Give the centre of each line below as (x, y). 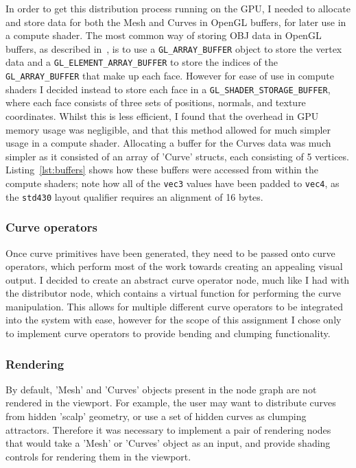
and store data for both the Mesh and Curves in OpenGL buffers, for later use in (176, 22)
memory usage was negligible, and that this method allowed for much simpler (168, 129)
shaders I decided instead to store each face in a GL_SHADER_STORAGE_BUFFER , (168, 89)
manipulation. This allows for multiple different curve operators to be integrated (175, 306)
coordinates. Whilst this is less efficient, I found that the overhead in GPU (162, 116)
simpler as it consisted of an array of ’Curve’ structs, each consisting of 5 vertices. (177, 156)
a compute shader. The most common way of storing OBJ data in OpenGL (164, 35)
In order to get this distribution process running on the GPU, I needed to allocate (178, 8)
